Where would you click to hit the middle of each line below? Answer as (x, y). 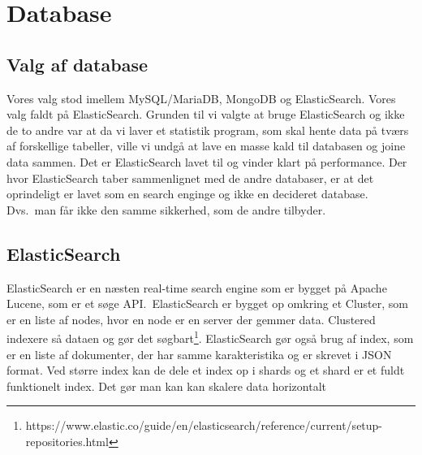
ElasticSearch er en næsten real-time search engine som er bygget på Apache (197, 287)
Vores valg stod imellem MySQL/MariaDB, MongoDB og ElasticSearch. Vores (201, 98)
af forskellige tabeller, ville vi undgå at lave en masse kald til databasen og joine (206, 146)
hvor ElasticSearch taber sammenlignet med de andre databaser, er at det (190, 178)
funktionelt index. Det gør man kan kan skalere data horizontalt (166, 386)
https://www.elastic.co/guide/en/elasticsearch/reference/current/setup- (204, 425)
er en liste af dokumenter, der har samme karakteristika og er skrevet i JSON (199, 354)
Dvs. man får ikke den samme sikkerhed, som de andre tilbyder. (166, 209)
